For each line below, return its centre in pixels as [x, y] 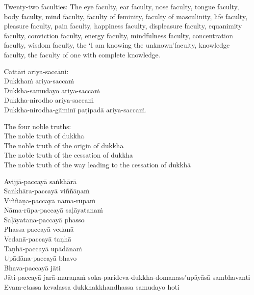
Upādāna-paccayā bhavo [40, 258]
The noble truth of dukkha [44, 136]
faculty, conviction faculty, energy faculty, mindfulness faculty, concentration [119, 35]
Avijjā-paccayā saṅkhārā [40, 181]
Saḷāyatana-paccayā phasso [44, 219]
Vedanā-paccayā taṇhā [38, 239]
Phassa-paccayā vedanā [39, 229]
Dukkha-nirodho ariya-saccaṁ [49, 100]
